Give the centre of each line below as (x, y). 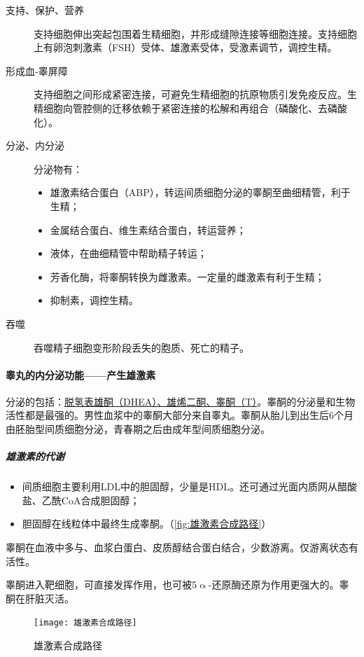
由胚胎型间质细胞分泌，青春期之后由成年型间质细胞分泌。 (138, 429)
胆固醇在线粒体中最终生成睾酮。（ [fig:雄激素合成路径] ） (147, 524)
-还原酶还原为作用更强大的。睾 (279, 585)
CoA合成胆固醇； (100, 500)
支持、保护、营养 (45, 10)
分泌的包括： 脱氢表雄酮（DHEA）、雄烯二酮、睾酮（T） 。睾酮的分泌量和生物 (181, 401)
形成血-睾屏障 (37, 70)
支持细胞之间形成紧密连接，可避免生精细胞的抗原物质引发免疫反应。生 (195, 94)
